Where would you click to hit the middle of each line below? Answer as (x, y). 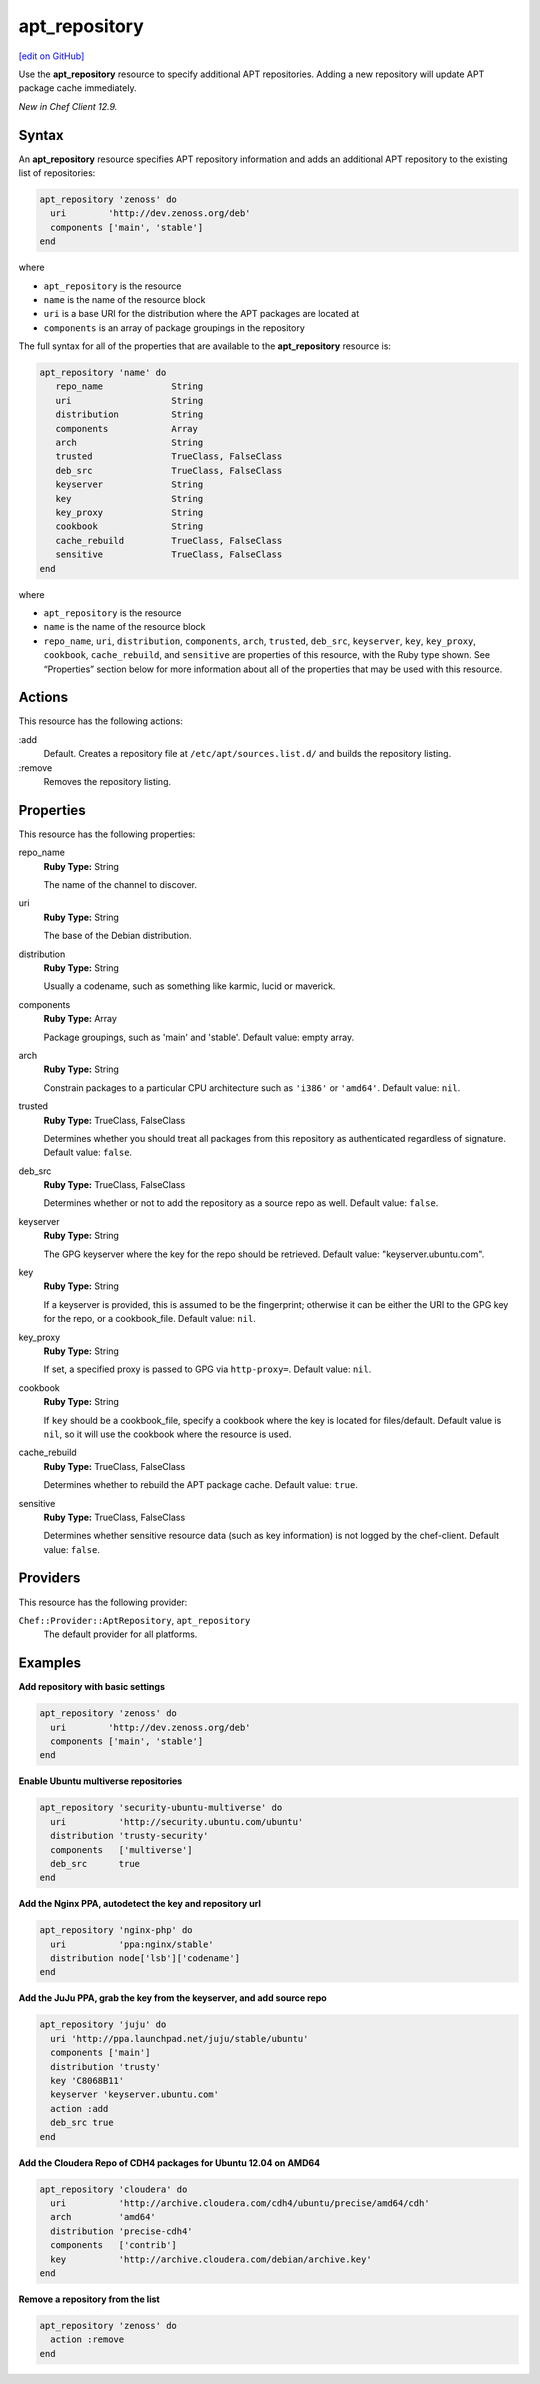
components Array (127, 428)
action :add (79, 2108)
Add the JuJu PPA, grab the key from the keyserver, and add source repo (172, 1998)
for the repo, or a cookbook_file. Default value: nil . (150, 1319)
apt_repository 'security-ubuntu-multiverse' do (161, 1808)
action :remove (87, 2339)
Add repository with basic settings (91, 1687)
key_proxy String (129, 512)
